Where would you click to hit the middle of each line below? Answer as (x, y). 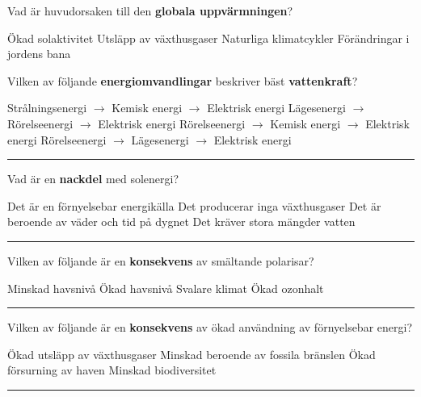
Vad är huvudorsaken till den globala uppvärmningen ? (150, 10)
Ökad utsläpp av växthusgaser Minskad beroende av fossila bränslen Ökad (192, 354)
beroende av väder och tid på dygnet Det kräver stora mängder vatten (181, 221)
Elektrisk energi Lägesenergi (276, 108)
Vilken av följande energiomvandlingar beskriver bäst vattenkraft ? (183, 80)
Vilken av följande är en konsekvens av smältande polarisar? (161, 260)
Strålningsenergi (47, 108)
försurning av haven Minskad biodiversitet (112, 370)
